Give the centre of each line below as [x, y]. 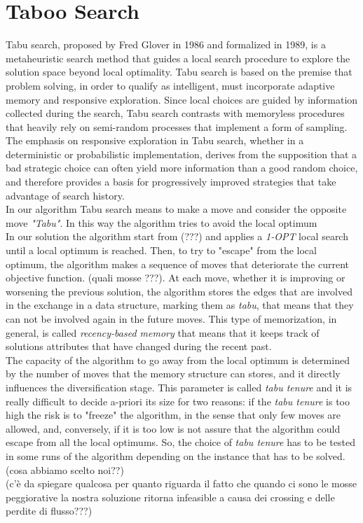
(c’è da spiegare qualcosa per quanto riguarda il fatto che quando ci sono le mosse [181, 483]
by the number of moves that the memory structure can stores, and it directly [173, 374]
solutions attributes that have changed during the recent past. [139, 346]
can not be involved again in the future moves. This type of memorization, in [171, 319]
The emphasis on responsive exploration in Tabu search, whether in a [155, 140]
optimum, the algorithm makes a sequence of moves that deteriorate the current [177, 264]
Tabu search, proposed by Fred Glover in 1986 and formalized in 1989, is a [166, 44]
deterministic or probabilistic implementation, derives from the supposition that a [181, 154]
